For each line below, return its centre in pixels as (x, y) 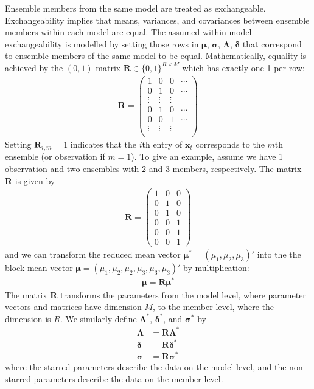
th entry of (162, 144)
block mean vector (39, 268)
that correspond (272, 43)
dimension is (28, 318)
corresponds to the (230, 144)
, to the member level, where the (213, 307)
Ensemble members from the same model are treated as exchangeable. (135, 8)
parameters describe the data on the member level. (128, 379)
